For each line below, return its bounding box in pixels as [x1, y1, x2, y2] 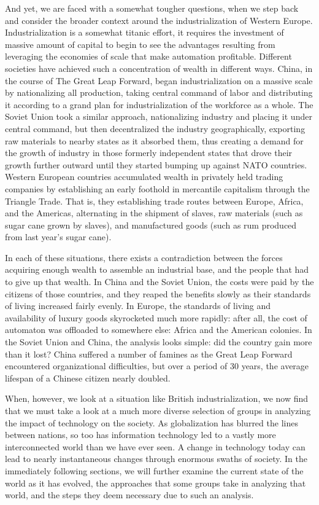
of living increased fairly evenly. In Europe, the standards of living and [5, 299, 271, 312]
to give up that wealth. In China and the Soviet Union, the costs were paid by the [5, 275, 314, 288]
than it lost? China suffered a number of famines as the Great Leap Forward [5, 347, 293, 360]
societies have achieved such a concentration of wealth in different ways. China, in [5, 61, 313, 74]
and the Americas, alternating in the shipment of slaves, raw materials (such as [5, 206, 303, 219]
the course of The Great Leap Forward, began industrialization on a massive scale [5, 74, 313, 87]
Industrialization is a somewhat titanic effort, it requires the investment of [5, 26, 284, 39]
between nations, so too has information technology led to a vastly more [5, 428, 276, 441]
